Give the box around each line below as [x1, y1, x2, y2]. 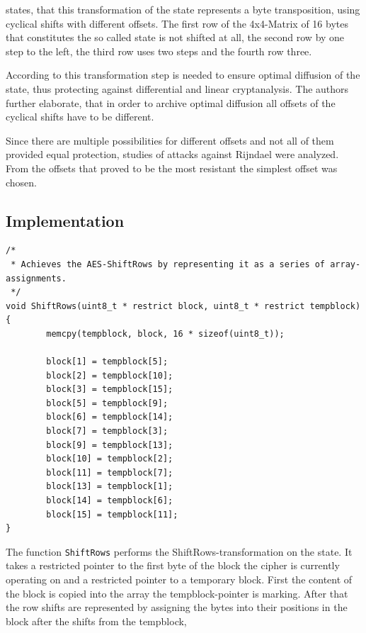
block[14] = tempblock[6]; [46, 495, 173, 506]
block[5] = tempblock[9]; [46, 398, 168, 408]
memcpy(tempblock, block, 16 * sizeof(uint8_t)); [46, 328, 285, 339]
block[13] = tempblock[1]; [46, 481, 173, 492]
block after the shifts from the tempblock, [6, 613, 187, 628]
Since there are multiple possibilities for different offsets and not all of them [6, 133, 334, 147]
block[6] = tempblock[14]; [46, 412, 173, 422]
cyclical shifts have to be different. [6, 109, 154, 124]
